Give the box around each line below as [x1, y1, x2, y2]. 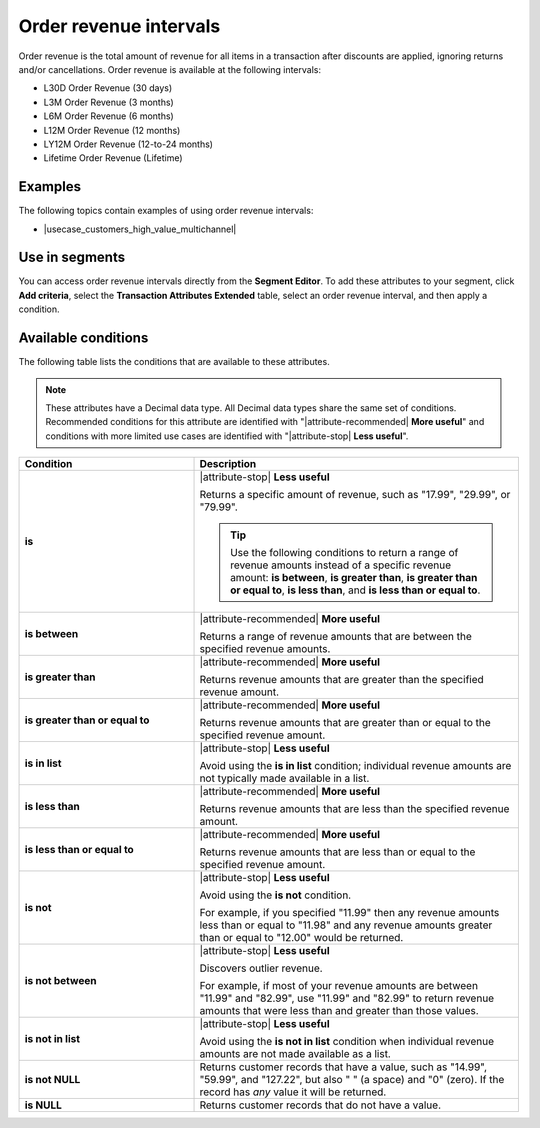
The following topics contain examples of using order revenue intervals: [18, 205, 314, 217]
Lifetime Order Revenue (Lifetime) [43, 152, 184, 164]
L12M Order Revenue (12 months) [43, 124, 181, 136]
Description [199, 457, 257, 471]
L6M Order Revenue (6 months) [43, 110, 174, 122]
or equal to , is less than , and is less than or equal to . [230, 583, 481, 597]
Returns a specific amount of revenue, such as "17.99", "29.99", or [199, 488, 511, 502]
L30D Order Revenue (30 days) [43, 82, 173, 94]
